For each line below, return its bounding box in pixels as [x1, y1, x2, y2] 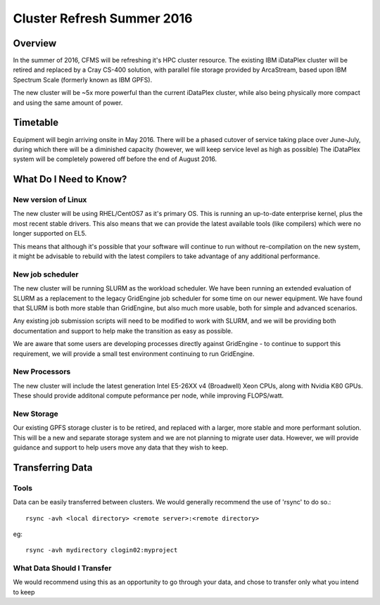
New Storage [13, 409, 59, 419]
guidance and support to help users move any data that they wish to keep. [13, 443, 229, 452]
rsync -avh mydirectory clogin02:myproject [25, 546, 178, 554]
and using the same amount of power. [13, 98, 123, 107]
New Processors [13, 367, 71, 376]
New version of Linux [13, 195, 87, 205]
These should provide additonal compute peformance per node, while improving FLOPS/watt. [13, 391, 284, 400]
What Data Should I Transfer [13, 563, 112, 573]
